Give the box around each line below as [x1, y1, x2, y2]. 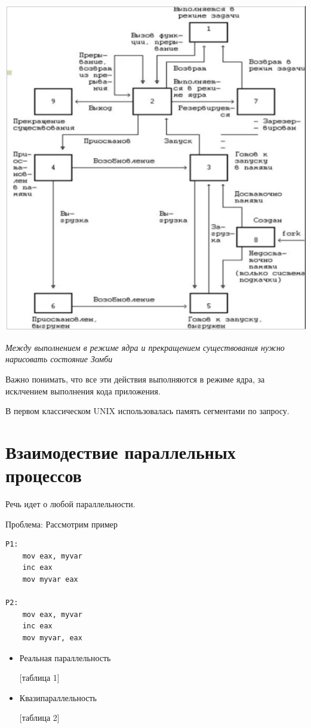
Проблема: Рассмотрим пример [5, 517, 118, 530]
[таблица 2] [19, 711, 60, 724]
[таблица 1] [19, 671, 60, 684]
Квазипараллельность [19, 691, 97, 704]
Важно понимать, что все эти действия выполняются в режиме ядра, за [5, 373, 265, 385]
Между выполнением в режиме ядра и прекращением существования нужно [5, 341, 285, 353]
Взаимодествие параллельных [5, 439, 236, 464]
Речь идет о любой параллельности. [5, 498, 136, 510]
